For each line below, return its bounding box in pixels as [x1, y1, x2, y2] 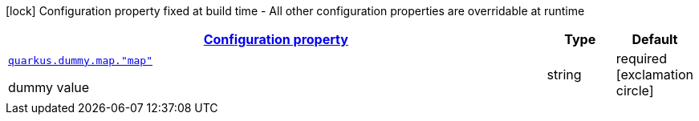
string [547, 67, 582, 83]
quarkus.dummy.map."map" [8, 54, 153, 67]
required [616, 50, 667, 67]
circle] [616, 83, 654, 99]
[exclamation [616, 67, 693, 83]
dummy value [8, 79, 90, 95]
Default [632, 31, 678, 47]
